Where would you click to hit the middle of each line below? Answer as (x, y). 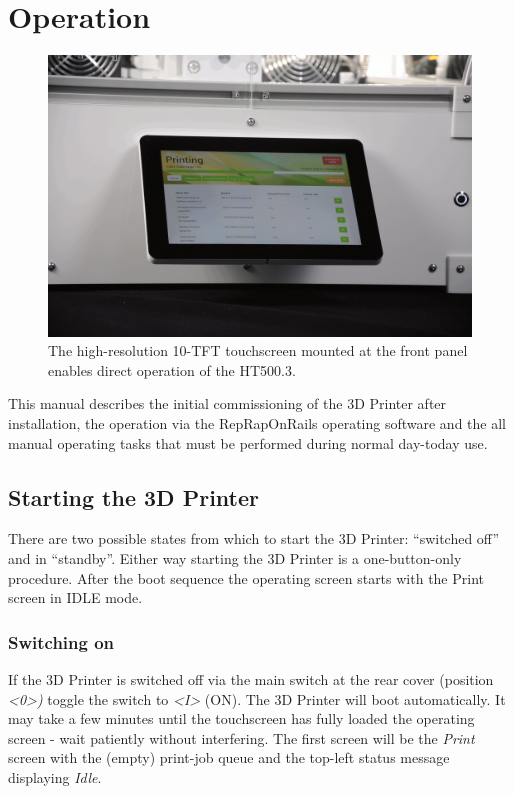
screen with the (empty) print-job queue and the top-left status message (229, 757)
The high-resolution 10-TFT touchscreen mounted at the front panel (258, 350)
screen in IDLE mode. (75, 597)
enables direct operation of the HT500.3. (172, 369)
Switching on (61, 641)
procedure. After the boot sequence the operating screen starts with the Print (246, 577)
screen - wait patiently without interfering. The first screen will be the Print (241, 737)
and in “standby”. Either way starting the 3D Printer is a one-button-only (235, 558)
